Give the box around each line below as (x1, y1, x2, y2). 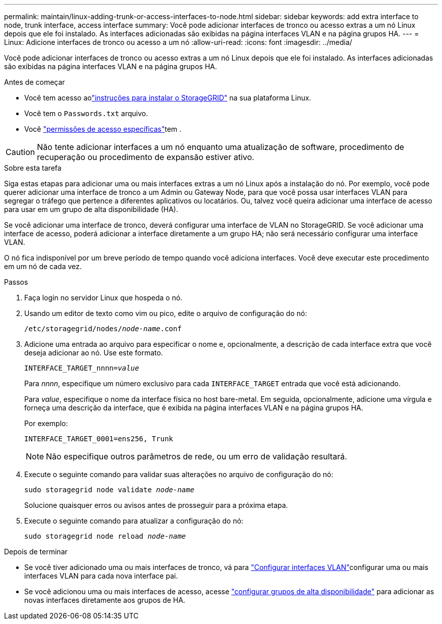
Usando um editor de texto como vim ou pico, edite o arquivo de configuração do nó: (24, 309, 307, 318)
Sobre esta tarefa (4, 164, 62, 172)
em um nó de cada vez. (4, 262, 82, 271)
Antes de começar (4, 78, 65, 86)
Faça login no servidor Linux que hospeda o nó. (24, 293, 183, 302)
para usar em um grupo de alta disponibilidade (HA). (4, 205, 178, 214)
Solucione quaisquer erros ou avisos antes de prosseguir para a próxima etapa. (24, 501, 288, 509)
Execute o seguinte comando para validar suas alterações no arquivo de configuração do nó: (24, 470, 334, 479)
